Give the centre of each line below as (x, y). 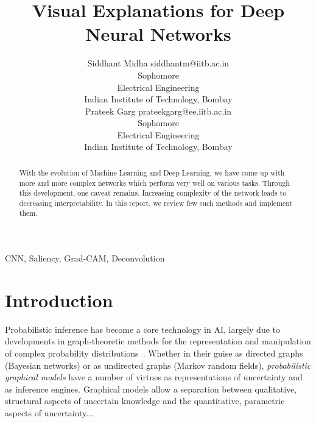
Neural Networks (158, 34)
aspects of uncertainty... (49, 413)
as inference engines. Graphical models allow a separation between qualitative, (151, 389)
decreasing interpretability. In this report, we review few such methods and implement (156, 203)
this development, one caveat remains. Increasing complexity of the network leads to (153, 193)
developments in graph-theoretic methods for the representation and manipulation (158, 341)
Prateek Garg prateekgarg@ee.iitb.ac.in (158, 111)
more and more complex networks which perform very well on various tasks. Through (154, 183)
